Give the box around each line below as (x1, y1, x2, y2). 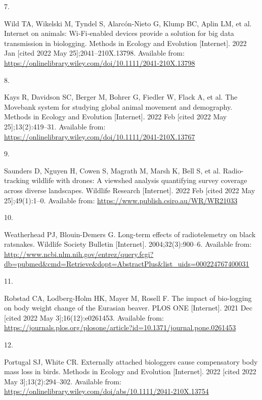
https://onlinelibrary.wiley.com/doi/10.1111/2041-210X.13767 (4, 131, 195, 142)
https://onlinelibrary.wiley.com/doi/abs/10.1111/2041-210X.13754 (4, 386, 209, 396)
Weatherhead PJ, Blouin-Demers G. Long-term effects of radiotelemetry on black (4, 229, 256, 239)
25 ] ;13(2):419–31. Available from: (4, 121, 106, 131)
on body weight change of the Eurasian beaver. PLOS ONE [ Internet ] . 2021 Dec (4, 302, 252, 313)
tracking (4, 175, 29, 186)
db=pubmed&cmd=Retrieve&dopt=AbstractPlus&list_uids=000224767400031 (4, 258, 249, 269)
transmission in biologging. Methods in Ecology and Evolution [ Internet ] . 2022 (4, 37, 247, 48)
